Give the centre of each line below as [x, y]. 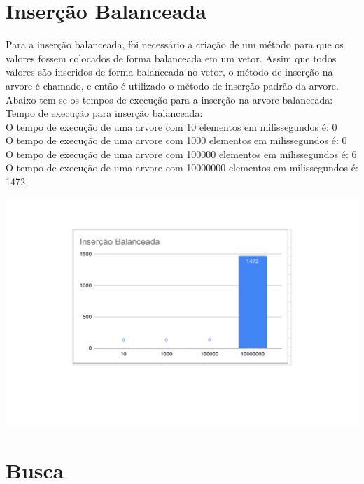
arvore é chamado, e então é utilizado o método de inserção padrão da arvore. [172, 85]
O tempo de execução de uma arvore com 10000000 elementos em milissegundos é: [182, 168]
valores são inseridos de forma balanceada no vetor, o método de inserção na [169, 72]
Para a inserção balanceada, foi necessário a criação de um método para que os [175, 44]
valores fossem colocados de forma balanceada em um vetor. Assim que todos [171, 58]
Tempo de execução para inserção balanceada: [104, 113]
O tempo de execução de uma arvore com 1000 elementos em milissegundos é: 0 [176, 140]
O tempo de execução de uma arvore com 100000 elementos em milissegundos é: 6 [181, 154]
